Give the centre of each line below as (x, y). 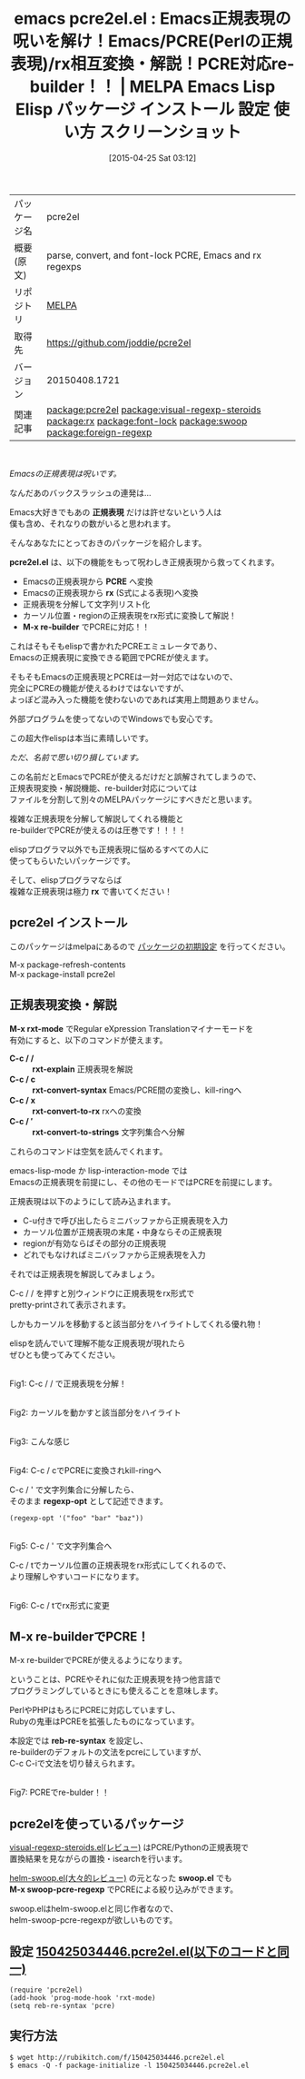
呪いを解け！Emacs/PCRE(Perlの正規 (152, 41)
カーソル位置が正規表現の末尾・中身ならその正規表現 (122, 1232)
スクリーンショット (171, 132)
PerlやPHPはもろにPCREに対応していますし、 (95, 1710)
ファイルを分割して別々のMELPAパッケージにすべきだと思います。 (133, 799)
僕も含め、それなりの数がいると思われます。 (92, 523)
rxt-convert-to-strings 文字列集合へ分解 (108, 1132)
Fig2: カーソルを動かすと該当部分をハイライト (95, 1412)
